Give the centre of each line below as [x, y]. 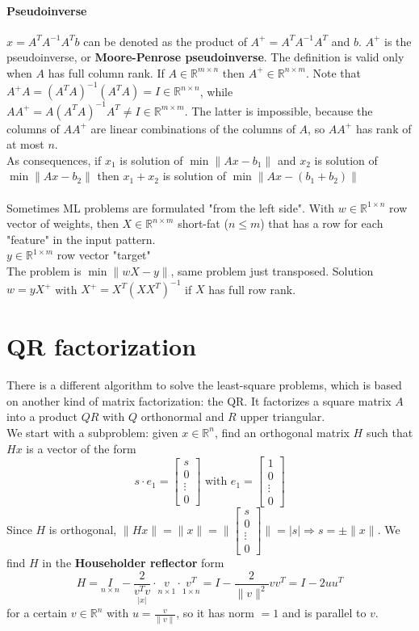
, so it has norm [215, 613]
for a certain [37, 613]
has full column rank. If [106, 72]
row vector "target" [104, 255]
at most [25, 144]
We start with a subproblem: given [92, 432]
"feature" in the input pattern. [81, 239]
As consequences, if [54, 160]
